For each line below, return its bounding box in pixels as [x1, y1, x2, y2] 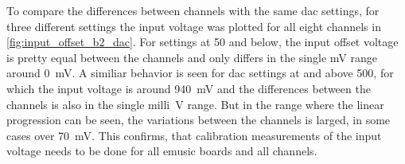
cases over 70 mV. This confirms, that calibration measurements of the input [6, 127, 382, 143]
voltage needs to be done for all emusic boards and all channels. [6, 143, 317, 159]
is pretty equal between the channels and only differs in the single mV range [6, 49, 377, 65]
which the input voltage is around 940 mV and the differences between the [6, 80, 371, 96]
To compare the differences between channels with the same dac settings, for [6, 2, 380, 18]
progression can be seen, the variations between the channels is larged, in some [6, 111, 391, 128]
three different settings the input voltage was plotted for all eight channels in [6, 18, 381, 34]
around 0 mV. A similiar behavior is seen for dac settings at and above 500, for [6, 64, 394, 81]
